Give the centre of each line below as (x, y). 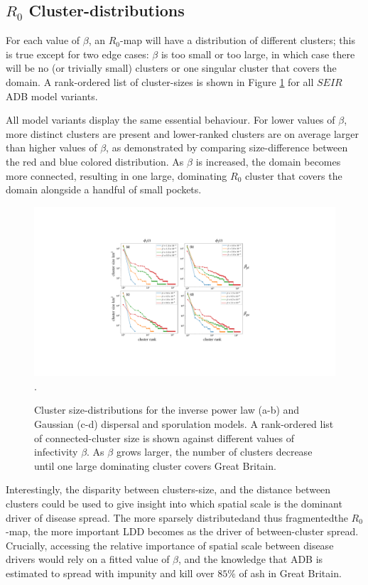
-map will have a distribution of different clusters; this (238, 40)
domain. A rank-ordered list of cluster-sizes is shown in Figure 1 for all (160, 81)
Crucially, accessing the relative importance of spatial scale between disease (170, 545)
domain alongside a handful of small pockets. (104, 189)
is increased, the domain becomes (268, 161)
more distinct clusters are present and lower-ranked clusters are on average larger (183, 133)
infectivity (56, 452)
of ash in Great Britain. (290, 573)
